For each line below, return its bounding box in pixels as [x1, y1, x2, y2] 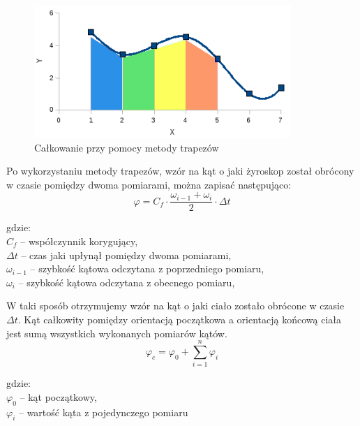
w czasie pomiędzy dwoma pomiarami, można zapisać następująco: [6, 177, 292, 191]
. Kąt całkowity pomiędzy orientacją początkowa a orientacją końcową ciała [17, 311, 342, 326]
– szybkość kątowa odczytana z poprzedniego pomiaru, [30, 261, 264, 276]
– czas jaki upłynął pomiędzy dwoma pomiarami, [21, 247, 232, 262]
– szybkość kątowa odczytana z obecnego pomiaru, [18, 274, 235, 289]
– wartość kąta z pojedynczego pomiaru [18, 404, 188, 419]
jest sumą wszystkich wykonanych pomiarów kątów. [6, 325, 227, 340]
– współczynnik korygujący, [20, 234, 138, 248]
